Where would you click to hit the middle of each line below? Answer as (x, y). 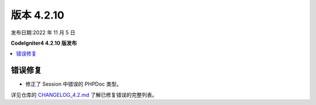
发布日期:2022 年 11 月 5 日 (43, 32)
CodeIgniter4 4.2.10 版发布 (44, 43)
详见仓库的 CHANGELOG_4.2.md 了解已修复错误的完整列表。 (84, 95)
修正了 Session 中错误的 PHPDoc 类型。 (74, 84)
